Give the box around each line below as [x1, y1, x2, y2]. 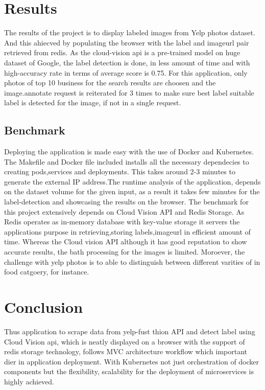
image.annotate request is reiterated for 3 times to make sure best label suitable [4, 87, 254, 98]
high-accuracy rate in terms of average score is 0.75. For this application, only [4, 67, 248, 78]
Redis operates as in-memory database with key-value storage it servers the [4, 216, 240, 227]
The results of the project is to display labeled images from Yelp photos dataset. [4, 27, 255, 38]
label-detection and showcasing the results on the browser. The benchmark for [4, 196, 249, 207]
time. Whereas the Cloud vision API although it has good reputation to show [4, 236, 247, 247]
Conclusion [4, 296, 83, 317]
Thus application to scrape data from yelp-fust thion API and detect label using [4, 326, 255, 336]
